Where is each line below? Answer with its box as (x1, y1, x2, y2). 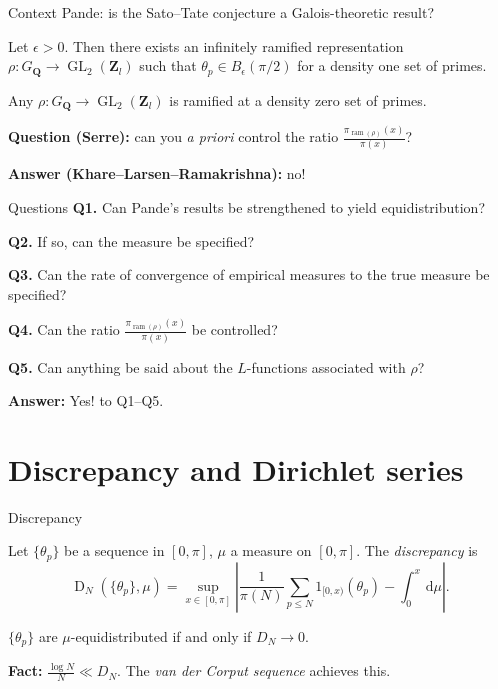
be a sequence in (64, 540, 165, 561)
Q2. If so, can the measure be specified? (8, 230, 255, 251)
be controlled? (191, 319, 278, 340)
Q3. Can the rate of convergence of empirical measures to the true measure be (8, 264, 490, 285)
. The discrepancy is (356, 540, 478, 561)
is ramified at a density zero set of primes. (169, 89, 427, 110)
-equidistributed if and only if (70, 625, 252, 646)
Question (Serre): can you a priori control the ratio (8, 126, 339, 146)
